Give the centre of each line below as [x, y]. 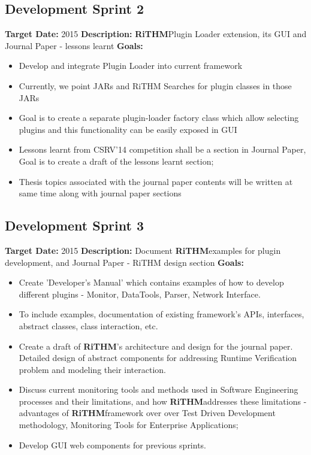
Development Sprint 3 [75, 225]
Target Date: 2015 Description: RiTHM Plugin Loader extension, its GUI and [156, 34]
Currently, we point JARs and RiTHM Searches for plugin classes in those [155, 85]
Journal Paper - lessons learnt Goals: [74, 45]
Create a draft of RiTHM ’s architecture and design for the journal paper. [156, 346]
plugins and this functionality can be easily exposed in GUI [128, 129]
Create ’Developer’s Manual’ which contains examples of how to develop [151, 282]
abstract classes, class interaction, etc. [88, 325]
